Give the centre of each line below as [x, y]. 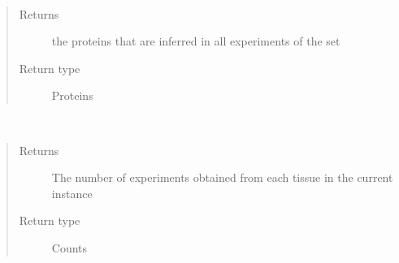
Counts [69, 247]
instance [72, 193]
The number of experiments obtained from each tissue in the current [222, 177]
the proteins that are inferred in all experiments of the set [196, 41]
